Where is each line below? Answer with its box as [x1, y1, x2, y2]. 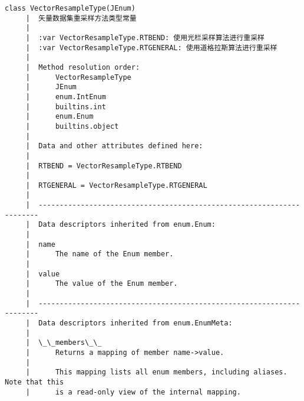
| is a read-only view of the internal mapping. [25, 387, 241, 396]
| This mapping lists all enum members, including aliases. [25, 368, 288, 377]
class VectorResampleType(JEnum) [5, 4, 136, 12]
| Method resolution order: [25, 63, 140, 71]
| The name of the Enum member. [25, 250, 174, 259]
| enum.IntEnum [25, 92, 106, 101]
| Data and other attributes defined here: [25, 142, 203, 151]
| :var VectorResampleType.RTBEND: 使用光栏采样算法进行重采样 [25, 33, 265, 42]
